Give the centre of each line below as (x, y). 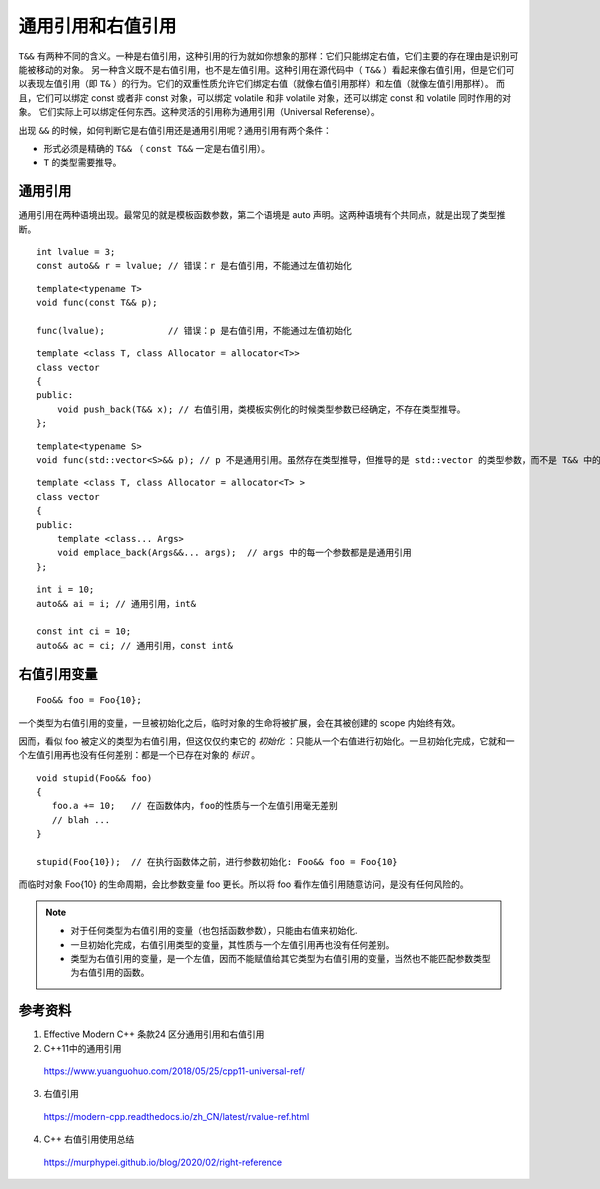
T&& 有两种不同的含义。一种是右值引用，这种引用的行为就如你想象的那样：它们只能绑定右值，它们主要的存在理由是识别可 (268, 56)
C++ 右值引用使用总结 (89, 1139)
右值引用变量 (58, 673)
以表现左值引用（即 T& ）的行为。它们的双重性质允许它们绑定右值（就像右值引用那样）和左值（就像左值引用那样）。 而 (261, 84)
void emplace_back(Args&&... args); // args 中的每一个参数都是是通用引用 (234, 553)
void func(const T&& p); (97, 303)
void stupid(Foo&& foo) (94, 778)
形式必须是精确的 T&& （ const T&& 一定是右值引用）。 (156, 148)
